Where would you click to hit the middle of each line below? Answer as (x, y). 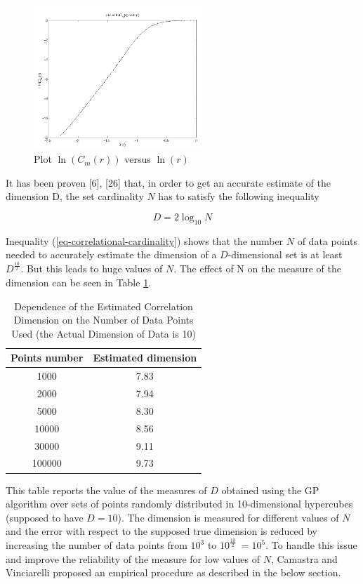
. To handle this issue (311, 545)
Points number (47, 358)
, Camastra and (304, 558)
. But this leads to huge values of (92, 268)
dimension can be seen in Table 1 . (79, 282)
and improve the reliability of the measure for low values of (133, 558)
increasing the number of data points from (97, 545)
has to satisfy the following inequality (239, 196)
